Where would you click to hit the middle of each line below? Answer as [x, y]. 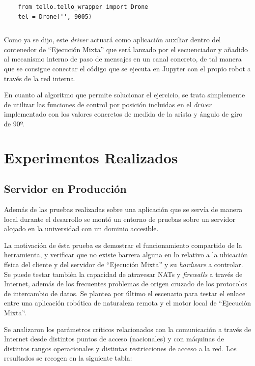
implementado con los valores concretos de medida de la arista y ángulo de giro [123, 114]
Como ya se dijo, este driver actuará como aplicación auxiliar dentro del [113, 40]
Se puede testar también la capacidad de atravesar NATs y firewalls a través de [123, 274]
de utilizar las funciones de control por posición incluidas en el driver [108, 104]
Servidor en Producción [65, 189]
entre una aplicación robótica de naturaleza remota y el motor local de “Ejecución [127, 303]
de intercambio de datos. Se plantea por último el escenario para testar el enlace [125, 293]
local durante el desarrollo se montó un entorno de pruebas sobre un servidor [120, 219]
